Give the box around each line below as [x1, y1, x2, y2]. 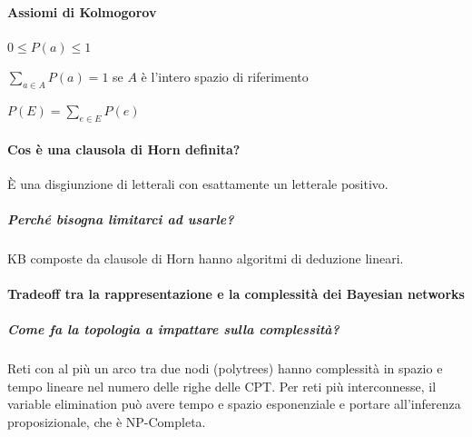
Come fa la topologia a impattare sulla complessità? [7, 320, 339, 339]
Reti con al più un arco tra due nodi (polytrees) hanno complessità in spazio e [7, 359, 443, 378]
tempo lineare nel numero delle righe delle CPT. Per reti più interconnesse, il [7, 376, 437, 395]
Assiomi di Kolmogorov [7, 2, 157, 21]
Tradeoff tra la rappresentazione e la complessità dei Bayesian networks [7, 284, 465, 303]
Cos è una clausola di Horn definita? [7, 139, 241, 158]
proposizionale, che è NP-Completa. [7, 412, 206, 432]
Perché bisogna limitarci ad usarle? [7, 209, 234, 228]
